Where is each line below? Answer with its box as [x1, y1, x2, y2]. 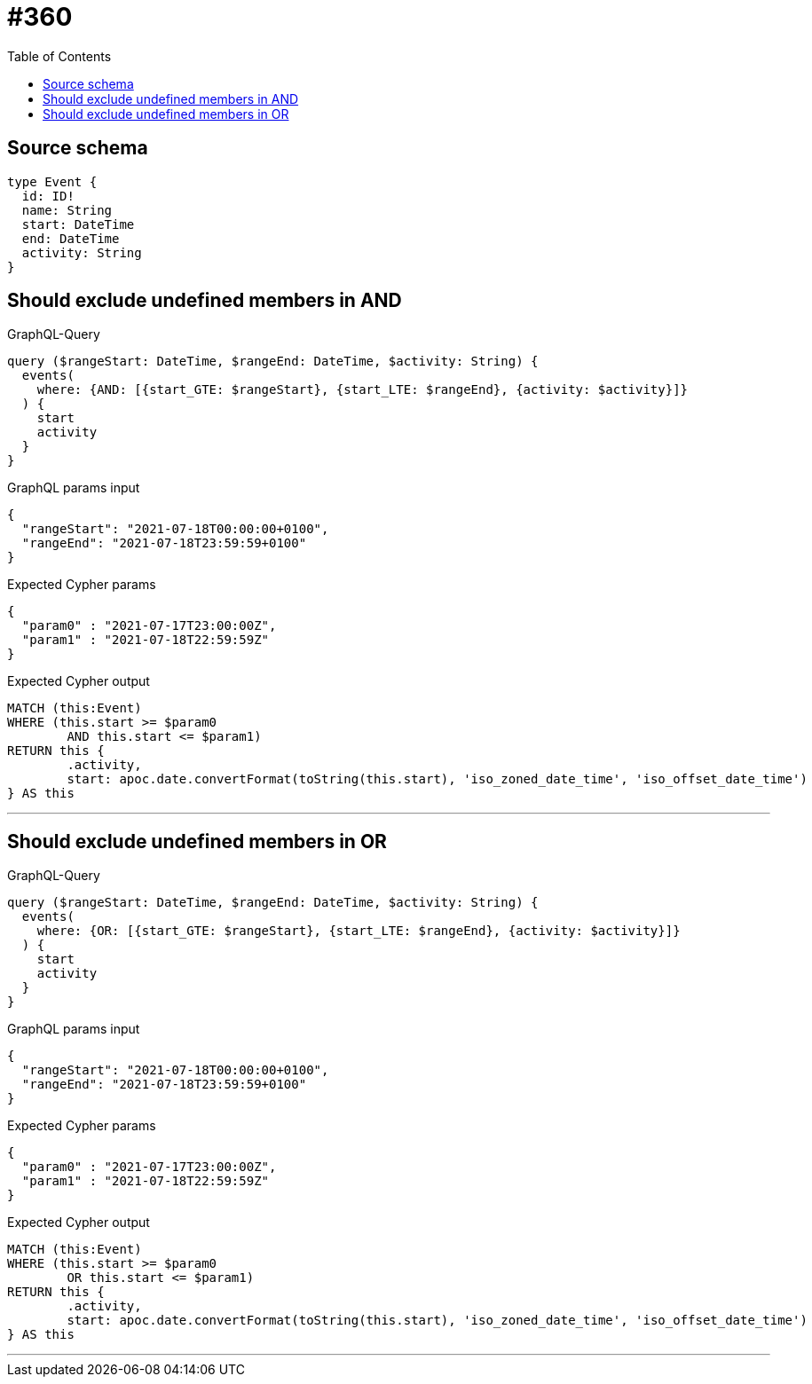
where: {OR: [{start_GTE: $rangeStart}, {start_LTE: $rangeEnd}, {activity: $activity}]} [36, 924, 681, 939]
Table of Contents [7, 48, 112, 64]
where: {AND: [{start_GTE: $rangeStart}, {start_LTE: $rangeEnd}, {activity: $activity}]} [36, 382, 689, 397]
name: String [21, 202, 113, 217]
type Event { [7, 174, 98, 189]
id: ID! [21, 188, 75, 203]
